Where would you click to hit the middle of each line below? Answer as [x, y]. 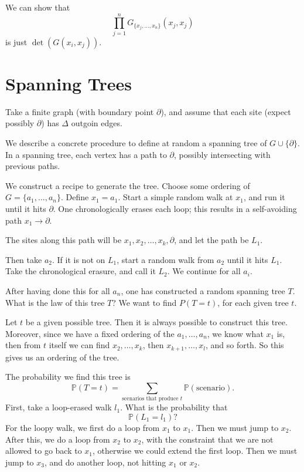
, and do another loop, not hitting [105, 462]
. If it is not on [78, 259]
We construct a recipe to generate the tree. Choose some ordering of [128, 185]
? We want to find [144, 302]
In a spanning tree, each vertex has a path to [86, 154]
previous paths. [33, 166]
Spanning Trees [69, 83]
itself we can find [79, 345]
